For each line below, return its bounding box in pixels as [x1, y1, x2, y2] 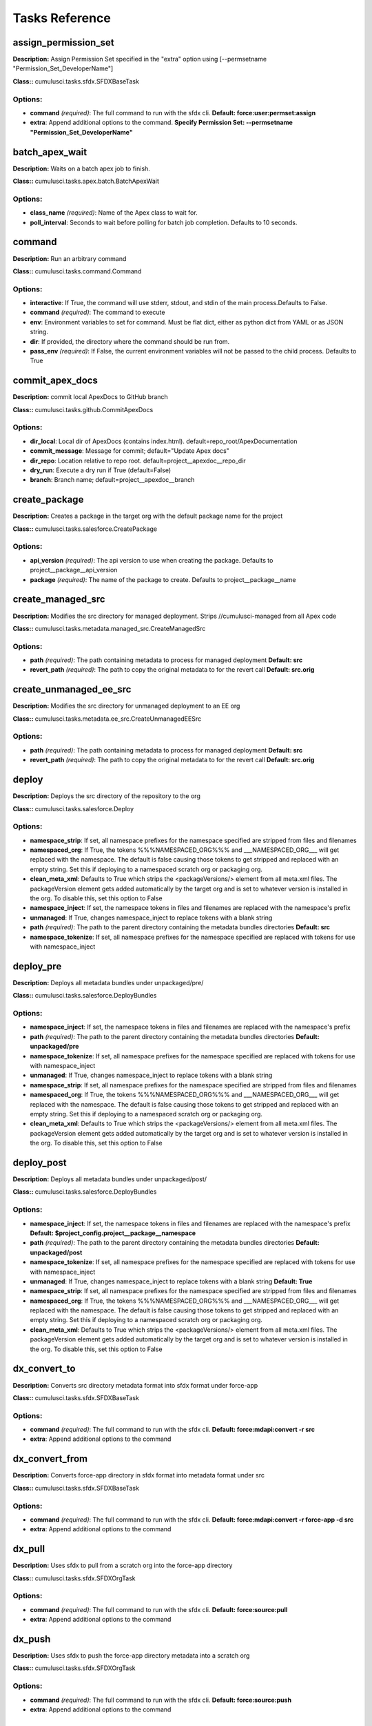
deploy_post [12, 1156, 67, 1168]
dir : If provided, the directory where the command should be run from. [30, 337, 230, 345]
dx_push [12, 1633, 51, 1645]
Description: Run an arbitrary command [12, 254, 127, 262]
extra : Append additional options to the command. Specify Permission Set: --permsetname [30, 118, 293, 127]
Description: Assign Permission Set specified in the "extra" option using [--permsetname [12, 55, 267, 64]
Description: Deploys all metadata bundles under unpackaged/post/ [12, 1175, 207, 1183]
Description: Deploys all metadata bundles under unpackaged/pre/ [12, 978, 204, 987]
